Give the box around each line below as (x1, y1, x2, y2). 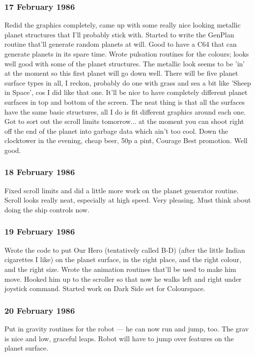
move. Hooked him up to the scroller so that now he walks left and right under (4, 273, 242, 284)
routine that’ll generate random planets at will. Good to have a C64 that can (4, 39, 237, 49)
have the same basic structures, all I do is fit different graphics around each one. (4, 106, 246, 117)
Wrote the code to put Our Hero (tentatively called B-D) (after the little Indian (4, 244, 245, 255)
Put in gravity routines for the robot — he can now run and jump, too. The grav (4, 323, 249, 333)
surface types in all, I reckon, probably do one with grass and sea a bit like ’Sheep (4, 77, 251, 88)
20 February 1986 (4, 304, 75, 316)
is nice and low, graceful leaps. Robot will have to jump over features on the (4, 333, 234, 343)
